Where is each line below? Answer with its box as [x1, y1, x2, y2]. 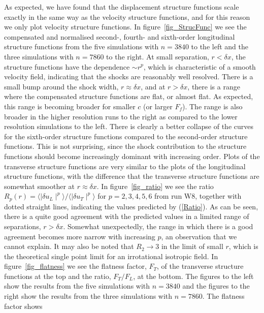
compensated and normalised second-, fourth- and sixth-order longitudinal [4, 31, 235, 42]
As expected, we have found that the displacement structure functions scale [4, 2, 239, 12]
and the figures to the [182, 280, 250, 291]
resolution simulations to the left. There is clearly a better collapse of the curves [4, 121, 254, 132]
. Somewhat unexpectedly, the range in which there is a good [63, 221, 253, 231]
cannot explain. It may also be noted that [4, 241, 134, 252]
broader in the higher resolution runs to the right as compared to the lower [4, 111, 238, 121]
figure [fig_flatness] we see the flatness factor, [4, 261, 147, 271]
